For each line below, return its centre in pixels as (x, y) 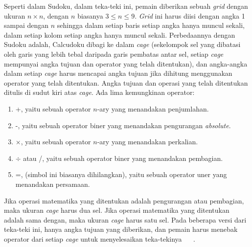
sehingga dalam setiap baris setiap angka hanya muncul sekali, (151, 25)
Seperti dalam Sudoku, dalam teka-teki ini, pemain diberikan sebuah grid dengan (126, 6)
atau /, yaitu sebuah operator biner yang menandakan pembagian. (123, 158)
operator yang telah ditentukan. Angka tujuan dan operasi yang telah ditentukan (126, 82)
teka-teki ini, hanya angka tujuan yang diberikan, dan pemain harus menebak (121, 229)
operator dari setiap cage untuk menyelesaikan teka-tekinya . (100, 238)
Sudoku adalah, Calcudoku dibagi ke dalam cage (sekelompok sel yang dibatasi (122, 44)
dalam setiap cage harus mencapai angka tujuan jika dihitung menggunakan (118, 73)
